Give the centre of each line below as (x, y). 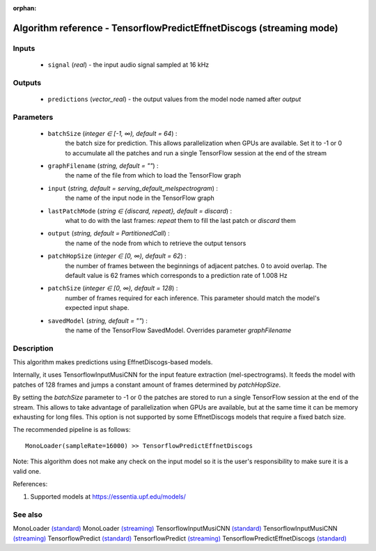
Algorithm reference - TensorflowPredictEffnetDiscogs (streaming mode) (175, 28)
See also (28, 515)
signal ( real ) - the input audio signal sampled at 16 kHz (128, 64)
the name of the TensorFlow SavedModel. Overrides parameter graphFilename (178, 330)
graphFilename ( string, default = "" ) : (103, 166)
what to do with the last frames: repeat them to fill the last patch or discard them (180, 220)
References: (30, 483)
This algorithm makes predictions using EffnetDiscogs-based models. (113, 362)
